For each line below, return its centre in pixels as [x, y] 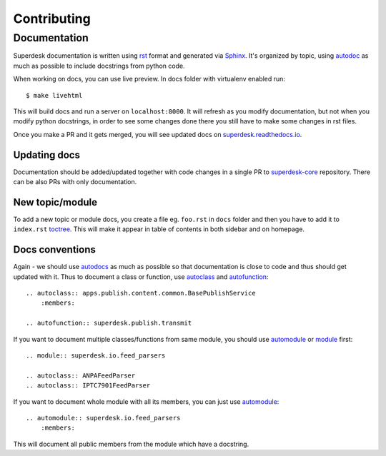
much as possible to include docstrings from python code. [99, 66]
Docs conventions [54, 250]
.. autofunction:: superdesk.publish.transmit [109, 323]
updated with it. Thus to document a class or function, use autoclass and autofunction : [141, 277]
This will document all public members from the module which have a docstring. [131, 444]
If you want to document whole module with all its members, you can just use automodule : [146, 401]
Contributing [52, 19]
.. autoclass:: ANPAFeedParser [81, 375]
